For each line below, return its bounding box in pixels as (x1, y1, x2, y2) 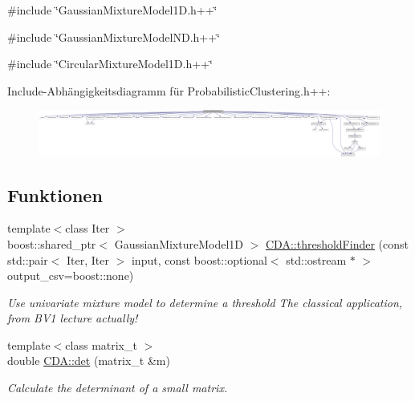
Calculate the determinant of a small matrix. (7, 379, 228, 396)
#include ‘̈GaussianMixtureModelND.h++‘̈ (7, 28, 220, 45)
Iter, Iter (67, 251, 109, 268)
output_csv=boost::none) (7, 267, 134, 284)
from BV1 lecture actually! (7, 310, 138, 326)
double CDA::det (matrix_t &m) (7, 352, 170, 369)
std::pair (7, 251, 48, 268)
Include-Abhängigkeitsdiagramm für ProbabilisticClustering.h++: (7, 82, 331, 99)
